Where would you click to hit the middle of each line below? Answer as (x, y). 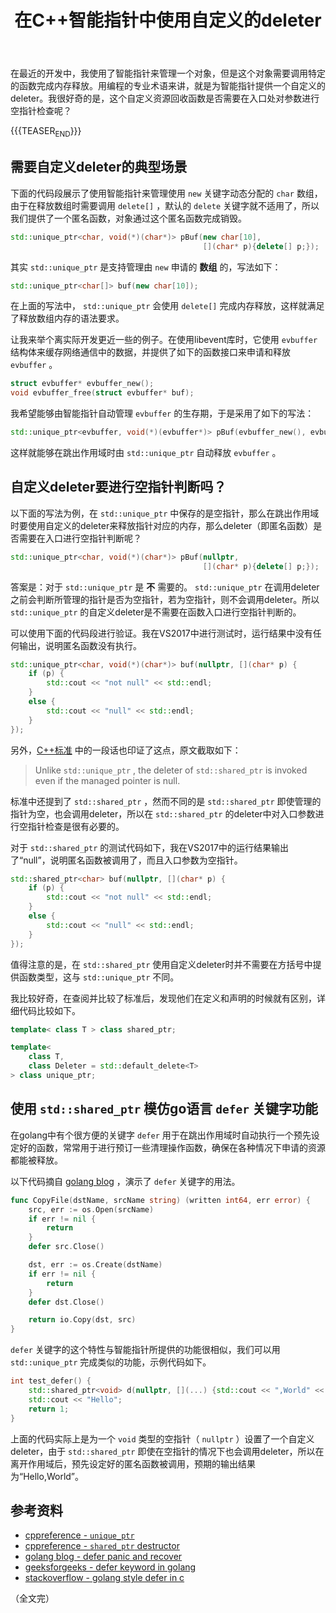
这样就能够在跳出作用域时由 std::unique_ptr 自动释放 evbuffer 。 (146, 453)
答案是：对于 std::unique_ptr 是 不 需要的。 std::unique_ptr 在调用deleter (165, 587)
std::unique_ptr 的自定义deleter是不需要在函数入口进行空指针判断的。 (156, 612)
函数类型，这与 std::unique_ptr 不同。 (99, 977)
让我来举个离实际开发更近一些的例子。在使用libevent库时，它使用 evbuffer (164, 340)
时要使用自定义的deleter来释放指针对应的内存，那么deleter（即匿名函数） (162, 525)
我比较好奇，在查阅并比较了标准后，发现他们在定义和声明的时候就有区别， (163, 998)
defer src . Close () (66, 1247)
